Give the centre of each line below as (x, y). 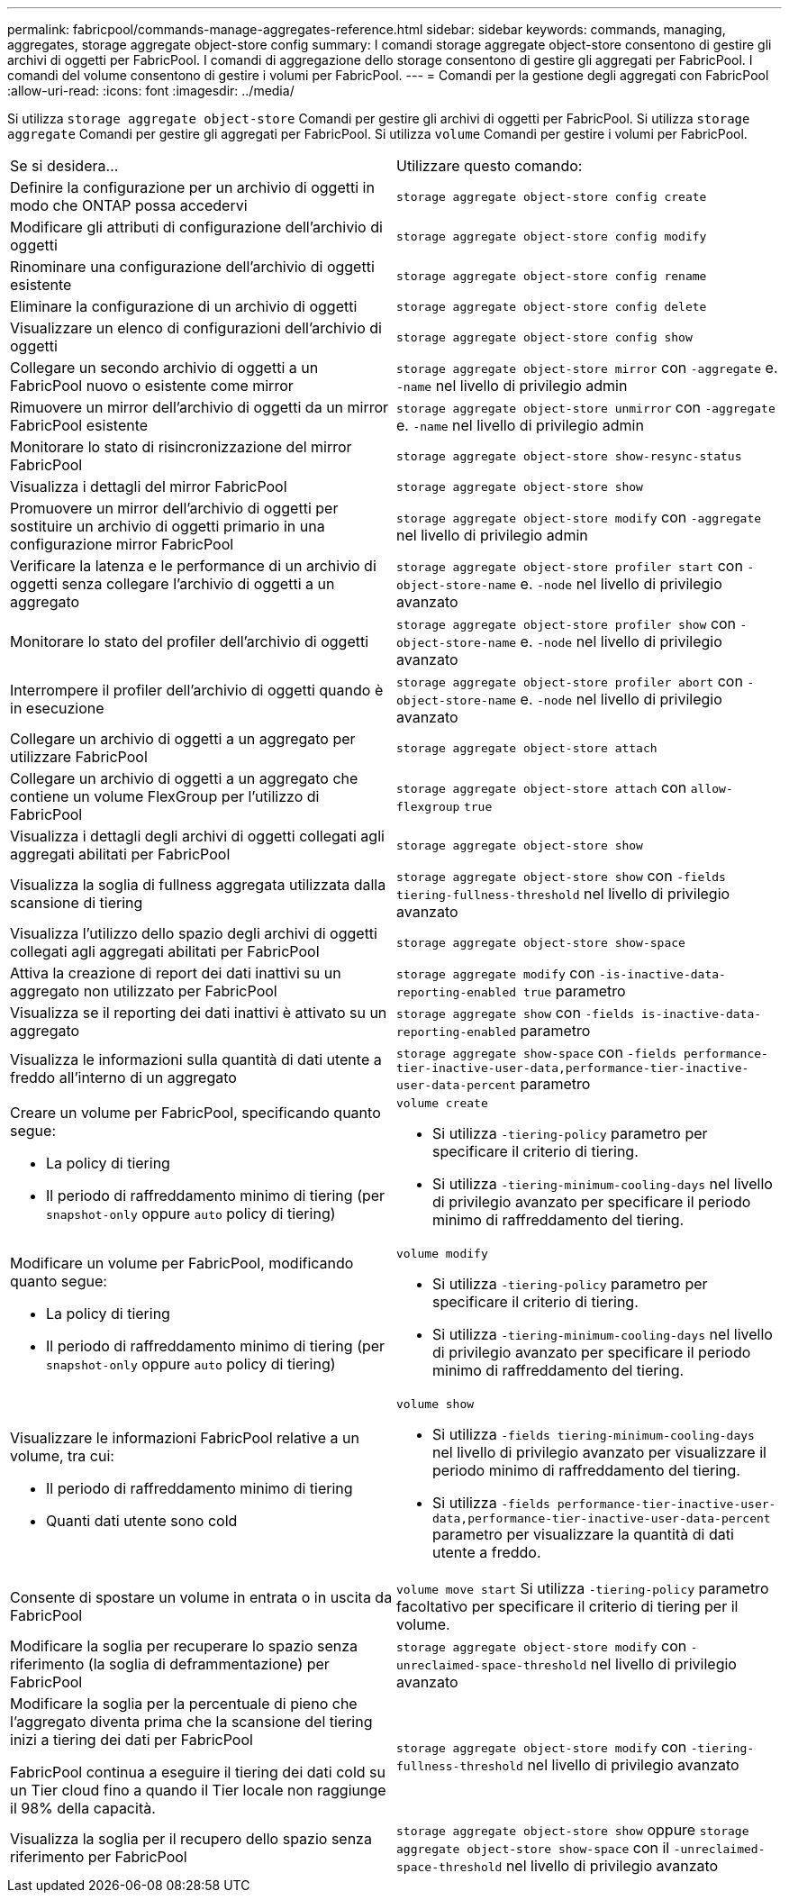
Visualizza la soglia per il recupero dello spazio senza (191, 1839)
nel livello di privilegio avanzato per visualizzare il (599, 1452)
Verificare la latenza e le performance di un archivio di (193, 566)
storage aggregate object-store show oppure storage (573, 1830)
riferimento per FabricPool (99, 1857)
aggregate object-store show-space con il (533, 1848)
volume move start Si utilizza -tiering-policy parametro (583, 1588)
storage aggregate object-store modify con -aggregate (579, 517)
